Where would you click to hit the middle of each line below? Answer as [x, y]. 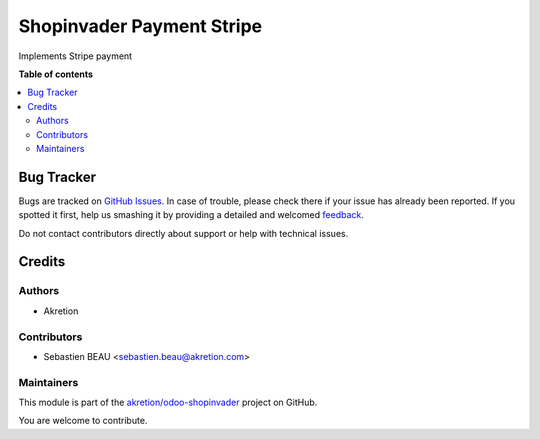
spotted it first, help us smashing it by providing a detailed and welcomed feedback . [191, 215]
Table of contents [56, 74]
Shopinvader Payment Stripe [140, 26]
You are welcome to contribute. [83, 421]
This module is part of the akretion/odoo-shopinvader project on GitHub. [168, 402]
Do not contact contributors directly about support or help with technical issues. [183, 233]
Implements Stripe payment [75, 56]
